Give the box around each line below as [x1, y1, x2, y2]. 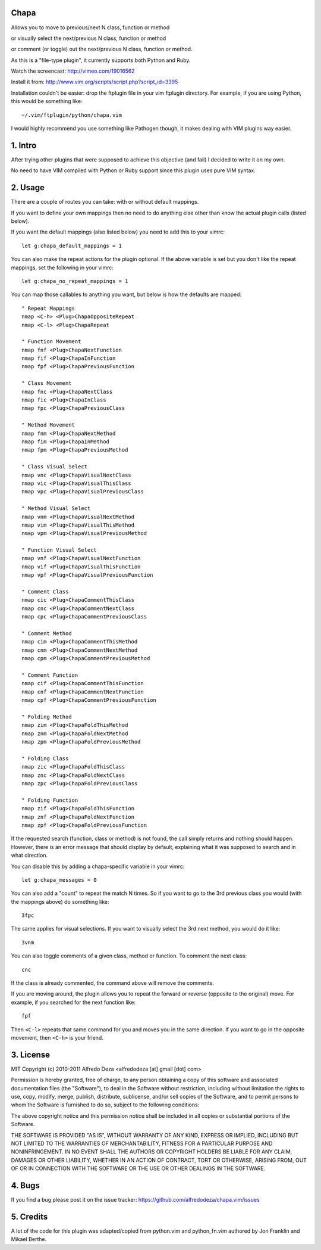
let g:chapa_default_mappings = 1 [21, 242, 122, 249]
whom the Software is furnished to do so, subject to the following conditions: [11, 1101, 200, 1108]
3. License [11, 1049, 51, 1060]
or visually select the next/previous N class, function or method [11, 35, 166, 42]
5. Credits [11, 1211, 48, 1221]
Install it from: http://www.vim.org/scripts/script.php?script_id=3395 [11, 78, 178, 86]
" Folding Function [21, 797, 78, 804]
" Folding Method [21, 713, 72, 720]
